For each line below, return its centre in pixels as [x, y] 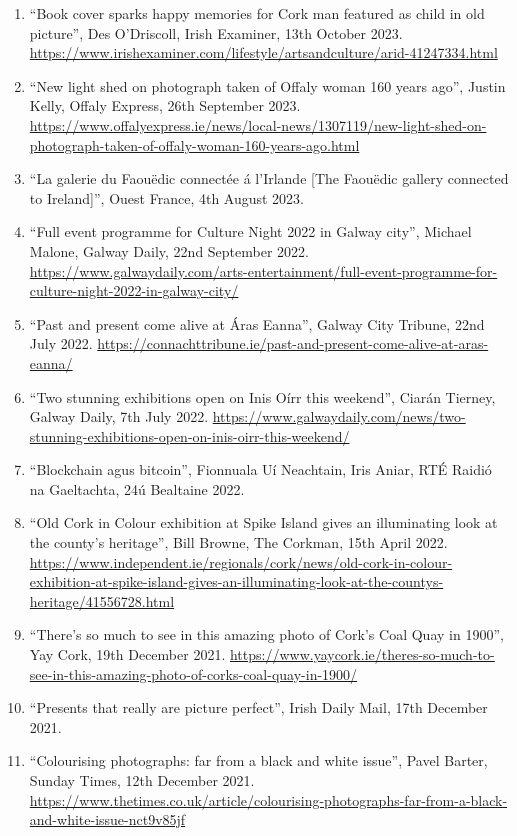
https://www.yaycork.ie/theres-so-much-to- [362, 654]
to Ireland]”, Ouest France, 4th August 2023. [167, 197]
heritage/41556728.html [102, 600]
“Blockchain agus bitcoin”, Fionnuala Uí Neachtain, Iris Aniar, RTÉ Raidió [260, 469]
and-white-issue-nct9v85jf [107, 819]
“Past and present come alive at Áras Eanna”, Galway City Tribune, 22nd [257, 323]
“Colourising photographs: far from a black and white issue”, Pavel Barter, [258, 760]
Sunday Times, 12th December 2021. [142, 780]
